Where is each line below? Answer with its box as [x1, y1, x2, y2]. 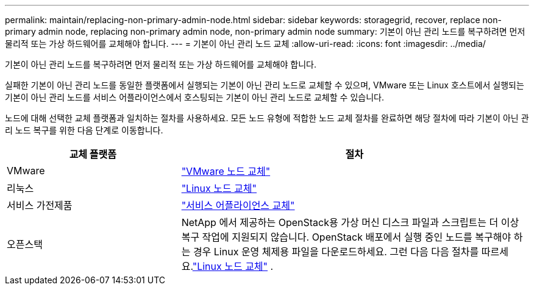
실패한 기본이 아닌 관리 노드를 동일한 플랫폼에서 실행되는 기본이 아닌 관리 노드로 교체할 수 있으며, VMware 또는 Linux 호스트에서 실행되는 [5, 80, 524, 90]
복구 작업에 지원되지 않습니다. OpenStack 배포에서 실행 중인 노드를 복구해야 [181, 231, 511, 243]
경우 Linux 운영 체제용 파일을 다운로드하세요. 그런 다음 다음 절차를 [193, 246, 479, 258]
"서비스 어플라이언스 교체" [181, 199, 295, 211]
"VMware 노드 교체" [181, 165, 271, 177]
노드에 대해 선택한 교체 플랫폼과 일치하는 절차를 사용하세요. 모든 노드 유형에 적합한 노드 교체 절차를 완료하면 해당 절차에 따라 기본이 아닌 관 [5, 113, 529, 123]
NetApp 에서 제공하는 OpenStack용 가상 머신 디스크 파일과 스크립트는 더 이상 [181, 216, 519, 228]
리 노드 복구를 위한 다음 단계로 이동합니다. [5, 125, 163, 135]
